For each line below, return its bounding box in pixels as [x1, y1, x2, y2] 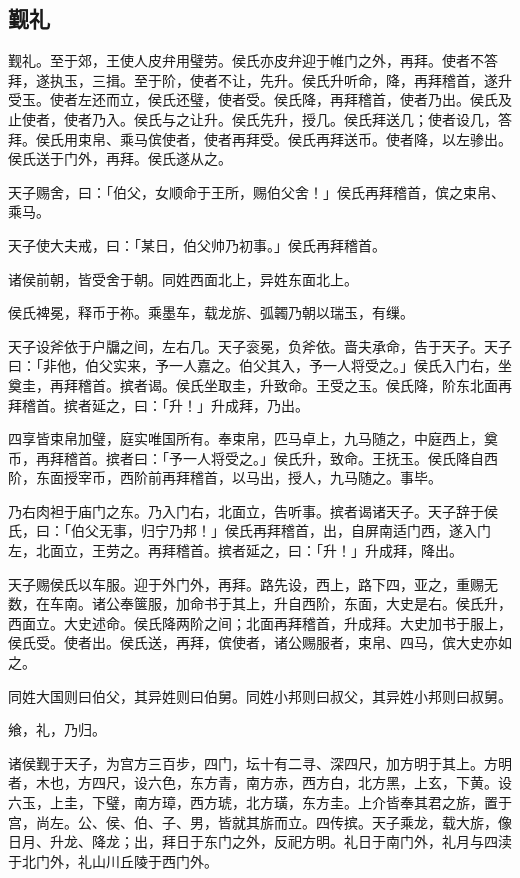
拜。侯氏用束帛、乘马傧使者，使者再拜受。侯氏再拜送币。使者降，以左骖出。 [8, 128, 512, 149]
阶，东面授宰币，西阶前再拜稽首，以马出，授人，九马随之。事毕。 [8, 467, 442, 488]
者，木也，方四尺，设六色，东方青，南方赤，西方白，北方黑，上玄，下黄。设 [8, 772, 512, 793]
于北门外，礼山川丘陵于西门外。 [8, 850, 218, 871]
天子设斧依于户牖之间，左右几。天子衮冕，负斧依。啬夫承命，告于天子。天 [8, 335, 498, 356]
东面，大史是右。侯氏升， [343, 593, 512, 614]
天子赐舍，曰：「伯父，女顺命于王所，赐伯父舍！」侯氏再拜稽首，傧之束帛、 [8, 181, 505, 202]
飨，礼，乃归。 [8, 719, 106, 740]
